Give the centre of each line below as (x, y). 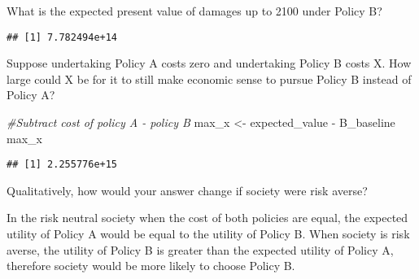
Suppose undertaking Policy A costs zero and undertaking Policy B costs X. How (209, 63)
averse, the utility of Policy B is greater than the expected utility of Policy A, (200, 249)
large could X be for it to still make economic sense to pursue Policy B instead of (209, 78)
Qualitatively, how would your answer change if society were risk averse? (187, 190)
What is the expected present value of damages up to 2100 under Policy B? (194, 11)
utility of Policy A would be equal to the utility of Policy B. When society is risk (208, 234)
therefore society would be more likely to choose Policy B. (151, 266)
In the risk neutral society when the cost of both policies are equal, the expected (207, 218)
